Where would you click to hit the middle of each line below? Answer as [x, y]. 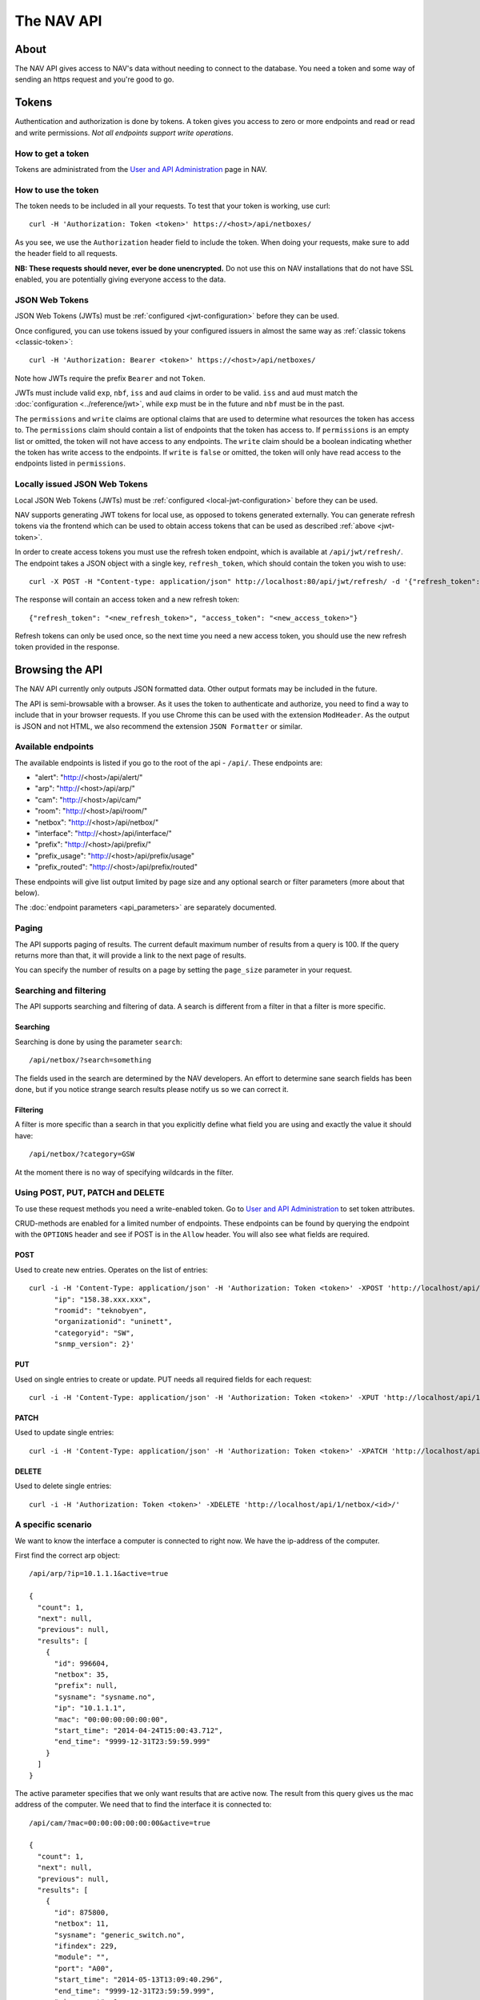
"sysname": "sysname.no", [105, 1697]
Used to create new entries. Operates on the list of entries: [111, 1270]
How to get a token [52, 154]
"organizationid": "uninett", [113, 1322]
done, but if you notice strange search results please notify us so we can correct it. [152, 1089]
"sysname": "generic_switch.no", [120, 1935]
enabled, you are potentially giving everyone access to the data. [120, 279]
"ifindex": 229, [86, 1946]
